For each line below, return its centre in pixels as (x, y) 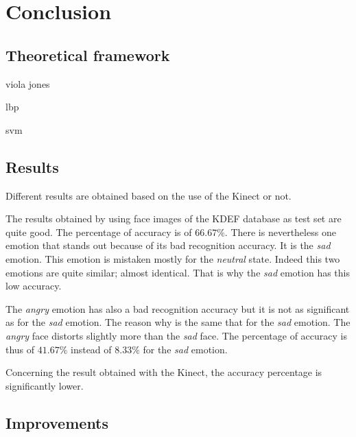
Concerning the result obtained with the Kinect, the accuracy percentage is (164, 372)
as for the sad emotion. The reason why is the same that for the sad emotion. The (178, 322)
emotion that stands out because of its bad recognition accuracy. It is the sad (168, 245)
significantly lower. (45, 385)
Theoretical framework (88, 55)
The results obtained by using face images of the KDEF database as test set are (174, 219)
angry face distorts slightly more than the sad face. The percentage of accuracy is (176, 335)
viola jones (28, 83)
